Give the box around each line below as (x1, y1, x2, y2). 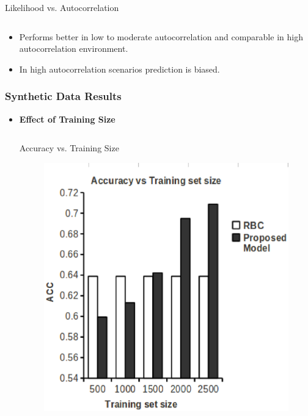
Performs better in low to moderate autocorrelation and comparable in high (19, 30, 303, 43)
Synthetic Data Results (5, 88, 122, 104)
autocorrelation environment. (19, 42, 128, 55)
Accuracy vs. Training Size (19, 142, 119, 154)
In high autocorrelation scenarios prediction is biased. (19, 62, 220, 75)
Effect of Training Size (19, 112, 116, 125)
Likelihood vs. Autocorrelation (5, 1, 119, 13)
